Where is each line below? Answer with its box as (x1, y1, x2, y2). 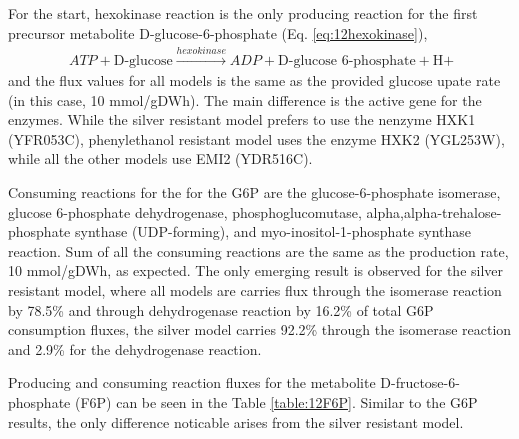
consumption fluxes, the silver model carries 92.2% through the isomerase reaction (8, 319, 512, 340)
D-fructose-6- (380, 372, 460, 393)
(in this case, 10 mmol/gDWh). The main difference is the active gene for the (8, 89, 482, 110)
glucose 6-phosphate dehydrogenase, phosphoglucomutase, (8, 201, 362, 222)
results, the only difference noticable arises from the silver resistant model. (8, 411, 464, 432)
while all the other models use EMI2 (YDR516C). (8, 148, 313, 169)
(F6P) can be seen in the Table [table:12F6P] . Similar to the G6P (74, 391, 478, 412)
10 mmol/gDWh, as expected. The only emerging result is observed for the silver (8, 260, 504, 281)
